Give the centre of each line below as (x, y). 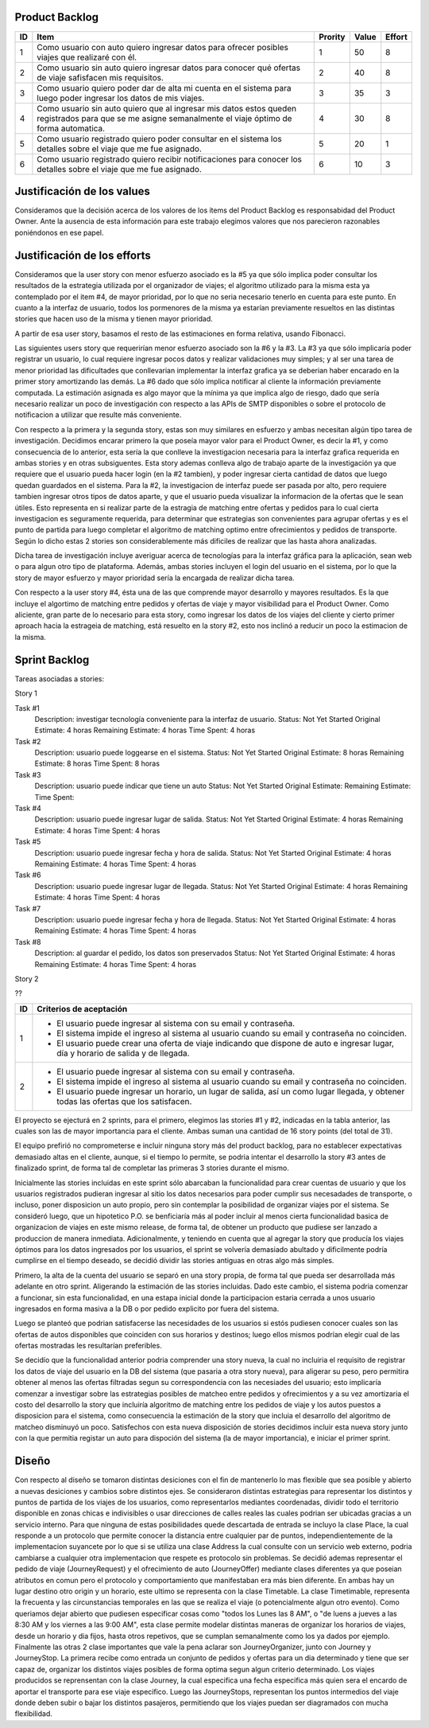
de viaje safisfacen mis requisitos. (100, 77)
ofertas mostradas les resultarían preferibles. (88, 1346)
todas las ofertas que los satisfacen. (124, 1101)
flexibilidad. (34, 1714)
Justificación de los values (83, 191)
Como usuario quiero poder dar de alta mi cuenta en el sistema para (164, 88)
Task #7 (28, 908)
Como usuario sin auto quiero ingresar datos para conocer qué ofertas (169, 68)
